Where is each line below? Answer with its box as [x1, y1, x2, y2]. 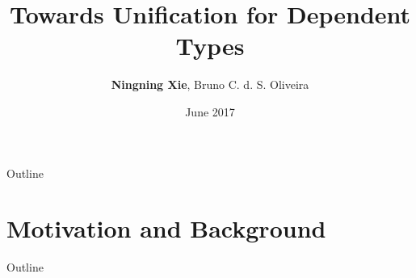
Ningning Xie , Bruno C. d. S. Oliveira [111, 76, 309, 93]
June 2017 [185, 103, 235, 120]
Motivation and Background [6, 212, 326, 245]
